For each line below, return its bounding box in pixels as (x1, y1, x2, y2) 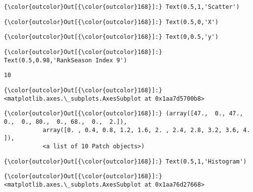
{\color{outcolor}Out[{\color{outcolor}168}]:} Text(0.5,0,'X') (4, 18, 219, 26)
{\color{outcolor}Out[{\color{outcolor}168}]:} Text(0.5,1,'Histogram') (4, 158, 247, 165)
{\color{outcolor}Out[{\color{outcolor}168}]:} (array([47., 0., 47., (4, 110, 243, 117)
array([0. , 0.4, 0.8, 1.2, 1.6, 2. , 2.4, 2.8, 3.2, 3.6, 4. (42, 126, 251, 134)
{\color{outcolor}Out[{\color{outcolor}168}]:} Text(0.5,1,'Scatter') (4, 3, 240, 10)
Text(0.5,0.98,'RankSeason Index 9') (4, 56, 127, 64)
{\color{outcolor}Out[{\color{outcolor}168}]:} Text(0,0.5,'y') (4, 33, 219, 41)
